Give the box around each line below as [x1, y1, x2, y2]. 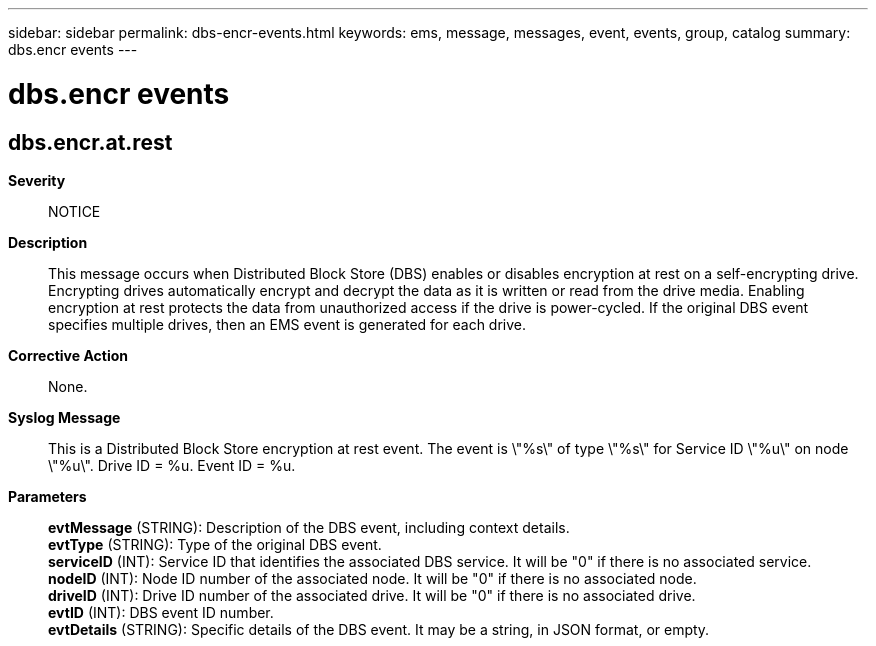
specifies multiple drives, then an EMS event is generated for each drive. [48, 315, 527, 333]
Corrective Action [8, 346, 128, 364]
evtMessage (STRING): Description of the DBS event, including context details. [48, 518, 570, 536]
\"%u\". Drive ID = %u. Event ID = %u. [48, 456, 296, 474]
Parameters [8, 487, 87, 505]
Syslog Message [8, 408, 121, 426]
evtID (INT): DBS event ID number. [48, 603, 274, 621]
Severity [8, 171, 66, 189]
